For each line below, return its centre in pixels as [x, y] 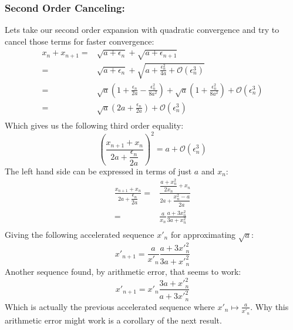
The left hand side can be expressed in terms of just [98, 171]
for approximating [203, 234]
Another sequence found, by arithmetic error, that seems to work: [123, 271]
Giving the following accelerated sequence [80, 234]
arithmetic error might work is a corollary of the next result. [113, 320]
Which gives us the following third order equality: [94, 125]
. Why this [270, 306]
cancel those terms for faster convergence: [80, 41]
